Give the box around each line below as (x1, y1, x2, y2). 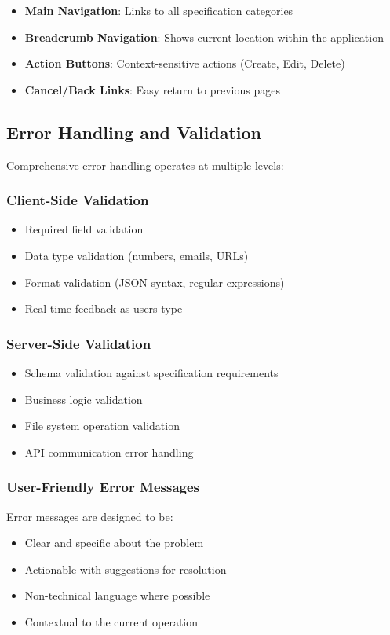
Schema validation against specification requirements (24, 364, 279, 380)
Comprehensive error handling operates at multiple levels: (6, 156, 284, 173)
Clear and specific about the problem (24, 534, 204, 551)
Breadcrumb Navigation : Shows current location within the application (24, 28, 384, 45)
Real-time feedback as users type (24, 300, 183, 317)
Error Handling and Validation (6, 119, 261, 144)
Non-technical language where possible (24, 587, 210, 604)
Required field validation (24, 221, 144, 237)
